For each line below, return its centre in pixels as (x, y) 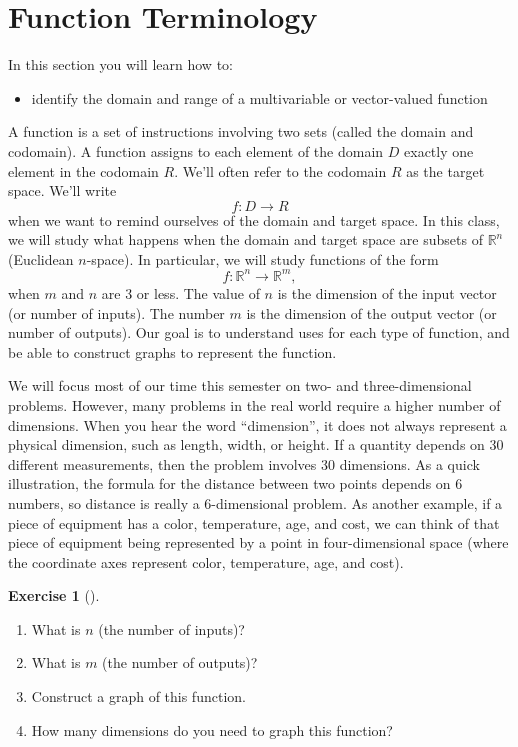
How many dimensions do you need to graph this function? (212, 729)
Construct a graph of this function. (138, 696)
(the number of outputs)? (180, 662)
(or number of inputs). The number (116, 312)
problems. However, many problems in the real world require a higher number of (254, 404)
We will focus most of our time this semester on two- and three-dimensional (240, 385)
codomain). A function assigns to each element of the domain (196, 150)
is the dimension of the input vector (387, 292)
